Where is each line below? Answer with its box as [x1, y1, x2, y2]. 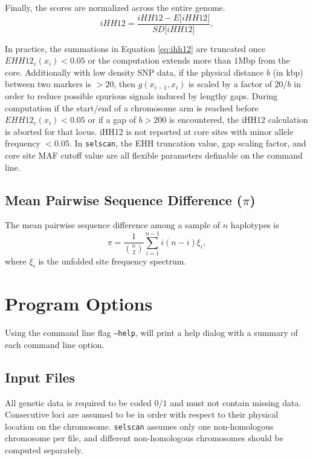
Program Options [5, 291, 153, 316]
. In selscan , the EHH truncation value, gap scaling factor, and [69, 137, 306, 149]
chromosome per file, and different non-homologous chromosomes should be [5, 432, 283, 444]
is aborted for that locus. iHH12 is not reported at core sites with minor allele [5, 125, 294, 137]
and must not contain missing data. [170, 396, 302, 409]
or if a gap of [88, 113, 136, 126]
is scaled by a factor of [189, 77, 272, 90]
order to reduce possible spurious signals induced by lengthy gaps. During [5, 90, 278, 102]
